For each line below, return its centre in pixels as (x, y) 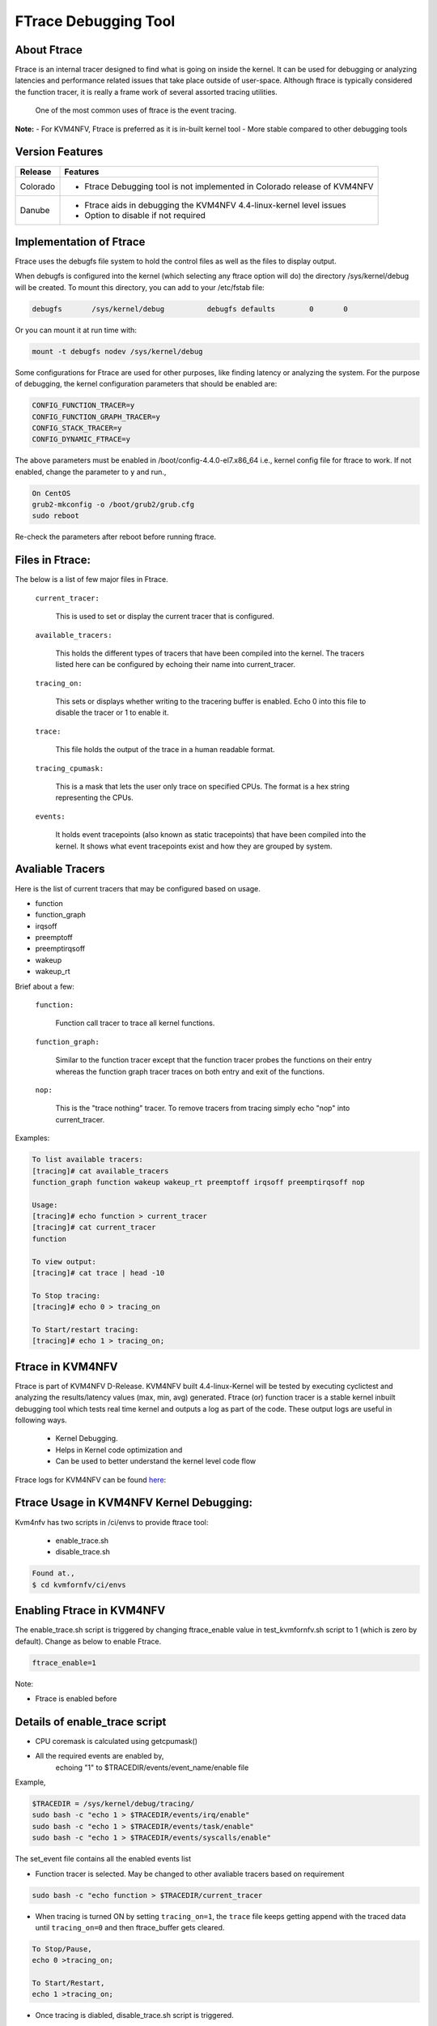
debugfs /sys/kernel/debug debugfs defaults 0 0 (190, 309)
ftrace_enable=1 (64, 1663)
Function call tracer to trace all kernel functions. (135, 1023)
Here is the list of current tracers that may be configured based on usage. (138, 888)
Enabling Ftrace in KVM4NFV (90, 1611)
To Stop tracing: (66, 1295)
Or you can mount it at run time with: (76, 330)
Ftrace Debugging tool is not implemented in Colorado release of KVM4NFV (229, 186)
